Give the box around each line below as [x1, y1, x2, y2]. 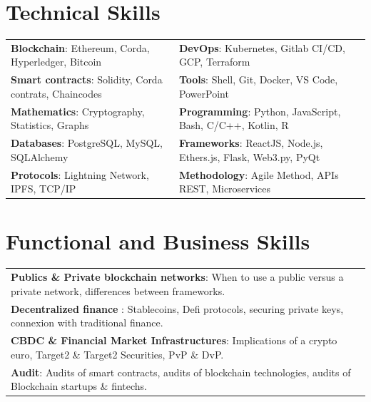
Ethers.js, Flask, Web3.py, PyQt [178, 149, 320, 164]
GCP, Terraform [178, 54, 250, 69]
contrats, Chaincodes [11, 86, 102, 100]
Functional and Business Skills [6, 226, 310, 255]
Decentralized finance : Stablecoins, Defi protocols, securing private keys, [11, 301, 344, 316]
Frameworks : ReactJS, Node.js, [178, 135, 323, 150]
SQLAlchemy [11, 149, 68, 164]
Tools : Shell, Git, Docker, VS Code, [178, 72, 338, 87]
